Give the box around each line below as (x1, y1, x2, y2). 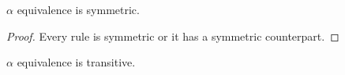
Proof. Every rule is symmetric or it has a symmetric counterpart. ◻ (6, 27, 339, 44)
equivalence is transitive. (17, 54, 136, 70)
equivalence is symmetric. (17, 2, 140, 17)
